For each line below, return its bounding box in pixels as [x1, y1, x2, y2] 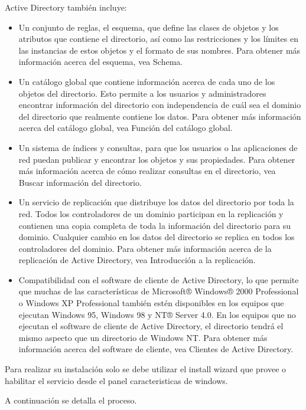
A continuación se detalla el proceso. [5, 394, 137, 406]
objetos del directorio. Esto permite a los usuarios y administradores [18, 87, 266, 99]
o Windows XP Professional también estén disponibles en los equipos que [18, 297, 284, 309]
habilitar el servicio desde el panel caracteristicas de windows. [5, 374, 228, 386]
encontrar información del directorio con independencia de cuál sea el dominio [18, 99, 301, 111]
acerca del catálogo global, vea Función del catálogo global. [18, 122, 233, 134]
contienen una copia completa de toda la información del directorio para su [18, 219, 291, 231]
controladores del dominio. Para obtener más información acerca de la [18, 242, 272, 254]
